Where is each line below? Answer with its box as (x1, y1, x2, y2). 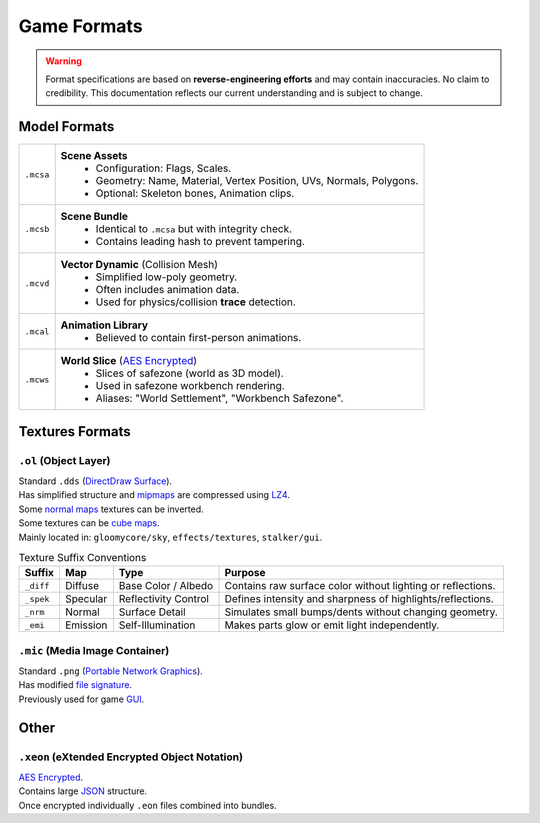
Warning (45, 55, 82, 67)
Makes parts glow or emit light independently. (224, 618, 440, 632)
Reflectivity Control (118, 592, 210, 606)
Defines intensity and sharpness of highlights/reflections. (224, 592, 494, 606)
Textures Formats (18, 423, 131, 440)
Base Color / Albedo (118, 579, 214, 593)
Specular (65, 592, 108, 606)
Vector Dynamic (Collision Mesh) (60, 258, 219, 272)
